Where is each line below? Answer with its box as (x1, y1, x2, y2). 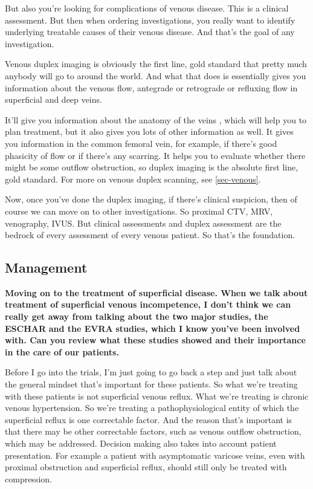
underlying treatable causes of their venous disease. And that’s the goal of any (5, 25, 295, 38)
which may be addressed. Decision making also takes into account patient (5, 437, 277, 450)
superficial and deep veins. (5, 93, 102, 106)
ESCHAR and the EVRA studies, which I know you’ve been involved (5, 322, 300, 334)
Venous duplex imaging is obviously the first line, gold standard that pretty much (5, 57, 307, 70)
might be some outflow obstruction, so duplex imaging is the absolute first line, (5, 161, 298, 173)
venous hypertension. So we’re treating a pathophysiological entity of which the (5, 401, 299, 414)
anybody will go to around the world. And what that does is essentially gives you (5, 69, 306, 82)
